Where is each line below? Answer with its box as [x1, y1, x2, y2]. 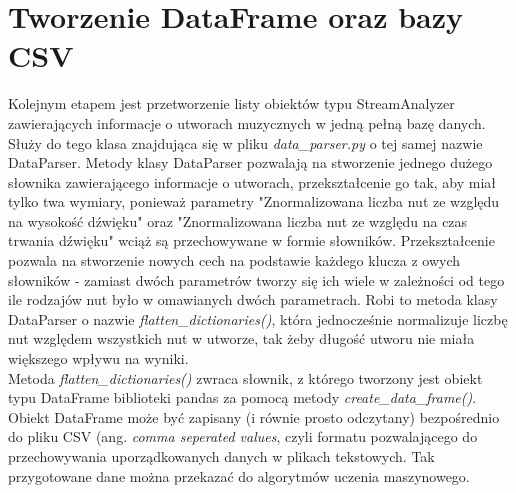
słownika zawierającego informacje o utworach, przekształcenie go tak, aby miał [8, 171, 497, 192]
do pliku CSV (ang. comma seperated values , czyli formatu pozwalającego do [8, 426, 478, 447]
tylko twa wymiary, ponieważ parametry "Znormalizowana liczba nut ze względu [8, 191, 500, 212]
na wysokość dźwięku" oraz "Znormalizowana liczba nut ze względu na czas [8, 210, 468, 231]
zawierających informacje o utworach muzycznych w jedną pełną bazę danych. [8, 112, 486, 133]
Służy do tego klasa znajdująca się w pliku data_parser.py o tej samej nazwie [8, 132, 483, 153]
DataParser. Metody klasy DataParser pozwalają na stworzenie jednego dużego [8, 152, 493, 173]
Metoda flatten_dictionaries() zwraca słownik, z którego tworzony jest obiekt [8, 367, 483, 388]
